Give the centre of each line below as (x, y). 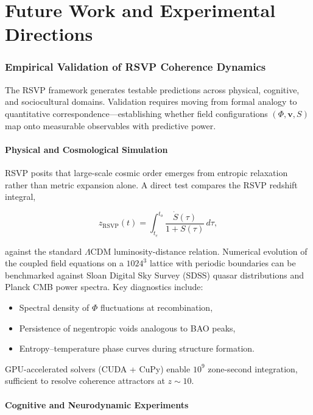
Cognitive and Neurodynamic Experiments (97, 404)
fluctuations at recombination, (156, 307)
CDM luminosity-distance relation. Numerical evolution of (199, 251)
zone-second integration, (253, 368)
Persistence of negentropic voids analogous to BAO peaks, (127, 328)
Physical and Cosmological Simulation (86, 149)
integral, (20, 197)
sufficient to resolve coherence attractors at (85, 381)
